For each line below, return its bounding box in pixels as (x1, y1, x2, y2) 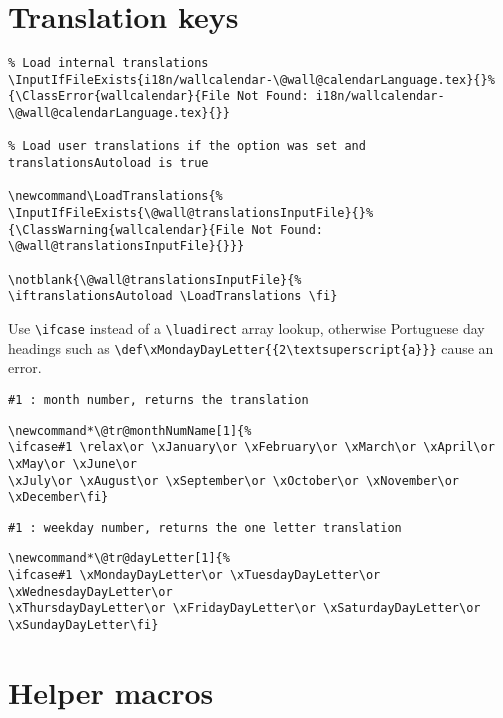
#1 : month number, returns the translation (8, 392, 309, 407)
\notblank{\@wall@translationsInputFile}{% (8, 272, 302, 287)
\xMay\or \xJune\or (8, 456, 137, 471)
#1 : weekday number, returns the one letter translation (8, 520, 402, 535)
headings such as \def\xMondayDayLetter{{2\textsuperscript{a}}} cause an (8, 337, 494, 358)
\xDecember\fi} (8, 490, 109, 505)
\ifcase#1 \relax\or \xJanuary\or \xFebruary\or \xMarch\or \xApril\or (8, 440, 495, 455)
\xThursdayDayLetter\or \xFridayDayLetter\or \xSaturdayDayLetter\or (8, 601, 481, 616)
